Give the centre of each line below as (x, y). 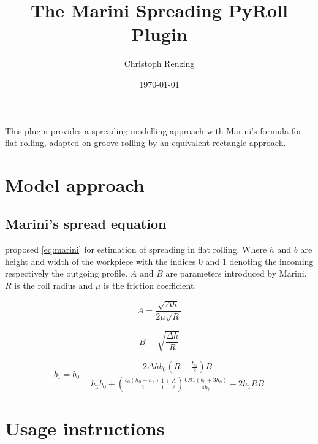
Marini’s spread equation (86, 224)
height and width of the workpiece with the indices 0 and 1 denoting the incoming (159, 261)
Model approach (75, 184)
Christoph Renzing (159, 63)
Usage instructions (85, 428)
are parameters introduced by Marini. (236, 273)
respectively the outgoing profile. (66, 273)
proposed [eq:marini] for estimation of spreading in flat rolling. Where (136, 249)
